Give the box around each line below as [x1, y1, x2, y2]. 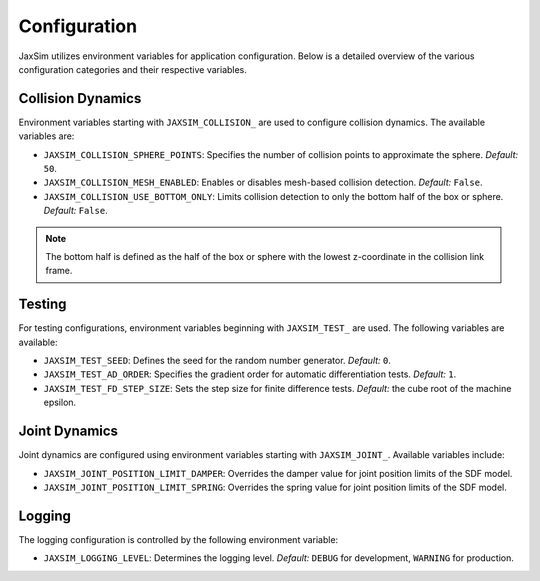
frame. [45, 265, 73, 277]
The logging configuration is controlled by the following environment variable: [18, 533, 339, 545]
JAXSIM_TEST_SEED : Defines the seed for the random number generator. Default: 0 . [43, 355, 392, 367]
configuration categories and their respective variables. [18, 63, 247, 75]
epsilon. [43, 396, 77, 409]
